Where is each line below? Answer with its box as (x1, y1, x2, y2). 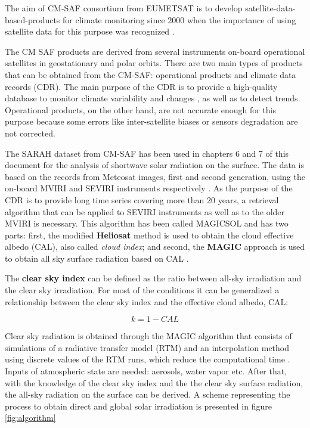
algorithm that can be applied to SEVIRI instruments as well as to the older (5, 205, 285, 218)
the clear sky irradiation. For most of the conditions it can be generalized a (5, 284, 280, 296)
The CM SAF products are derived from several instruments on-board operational (5, 45, 305, 57)
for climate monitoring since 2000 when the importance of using (63, 13, 296, 26)
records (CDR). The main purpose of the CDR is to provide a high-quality (5, 80, 278, 92)
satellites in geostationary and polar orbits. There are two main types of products (5, 57, 303, 69)
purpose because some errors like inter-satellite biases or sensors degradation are (5, 115, 298, 128)
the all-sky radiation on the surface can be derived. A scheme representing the (5, 388, 290, 401)
